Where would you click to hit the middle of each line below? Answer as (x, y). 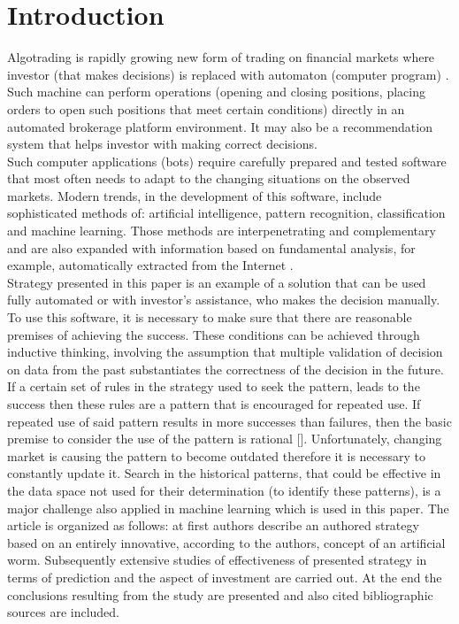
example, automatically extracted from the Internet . (150, 265)
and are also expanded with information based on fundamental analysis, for (211, 247)
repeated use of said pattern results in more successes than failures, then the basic (229, 421)
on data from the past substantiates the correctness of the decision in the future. (226, 369)
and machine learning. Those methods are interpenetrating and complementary (222, 231)
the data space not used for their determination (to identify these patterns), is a (224, 490)
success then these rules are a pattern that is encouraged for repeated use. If (214, 404)
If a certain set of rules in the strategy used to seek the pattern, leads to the (214, 386)
